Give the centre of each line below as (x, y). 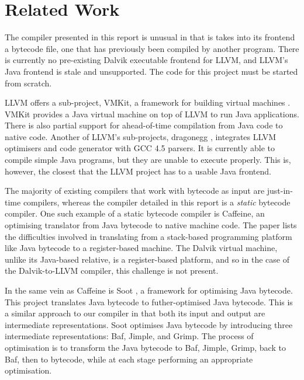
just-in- (280, 191)
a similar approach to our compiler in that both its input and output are (135, 313)
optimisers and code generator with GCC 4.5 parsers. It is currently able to (140, 148)
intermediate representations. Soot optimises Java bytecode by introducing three (149, 324)
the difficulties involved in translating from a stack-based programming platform (148, 236)
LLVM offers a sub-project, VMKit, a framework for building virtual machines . (148, 102)
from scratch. (28, 83)
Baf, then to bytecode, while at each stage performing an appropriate (129, 359)
